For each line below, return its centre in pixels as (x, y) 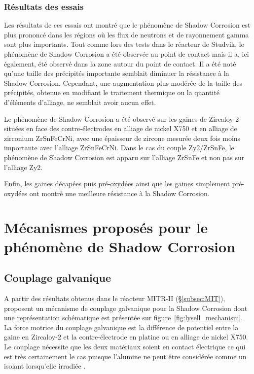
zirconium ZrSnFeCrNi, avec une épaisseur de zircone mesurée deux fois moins (122, 138)
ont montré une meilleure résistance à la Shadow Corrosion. (119, 193)
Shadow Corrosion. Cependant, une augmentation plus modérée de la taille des (123, 83)
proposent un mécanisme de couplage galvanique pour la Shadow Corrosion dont (126, 308)
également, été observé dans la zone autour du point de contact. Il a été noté (120, 63)
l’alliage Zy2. (23, 167)
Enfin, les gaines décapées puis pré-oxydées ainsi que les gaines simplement (117, 184)
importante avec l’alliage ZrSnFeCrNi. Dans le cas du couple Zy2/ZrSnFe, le (119, 148)
